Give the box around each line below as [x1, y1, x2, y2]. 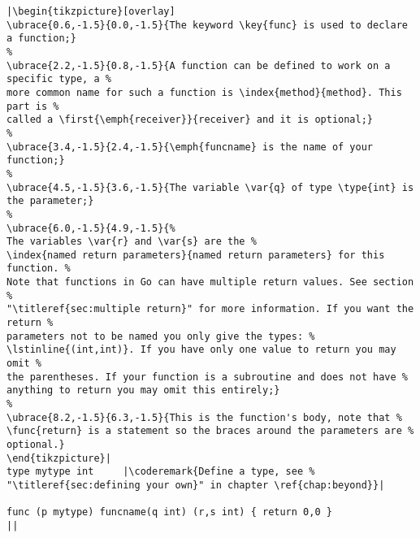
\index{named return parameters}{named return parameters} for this [6, 249, 385, 261]
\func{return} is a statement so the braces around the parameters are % [6, 425, 414, 437]
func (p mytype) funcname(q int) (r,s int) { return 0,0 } [6, 506, 332, 518]
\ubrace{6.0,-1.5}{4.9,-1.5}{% [6, 222, 175, 234]
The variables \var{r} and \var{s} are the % [6, 236, 257, 248]
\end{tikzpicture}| [6, 452, 111, 464]
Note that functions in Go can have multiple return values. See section [6, 276, 414, 289]
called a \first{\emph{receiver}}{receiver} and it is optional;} [6, 114, 374, 126]
